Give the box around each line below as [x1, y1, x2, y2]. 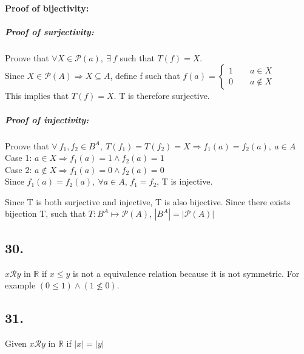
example [5, 279, 36, 291]
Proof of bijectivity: [5, 1, 89, 14]
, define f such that [110, 69, 180, 82]
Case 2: [5, 163, 32, 175]
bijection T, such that [5, 207, 86, 220]
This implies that [5, 89, 69, 102]
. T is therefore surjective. [113, 89, 210, 102]
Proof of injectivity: [5, 113, 89, 126]
